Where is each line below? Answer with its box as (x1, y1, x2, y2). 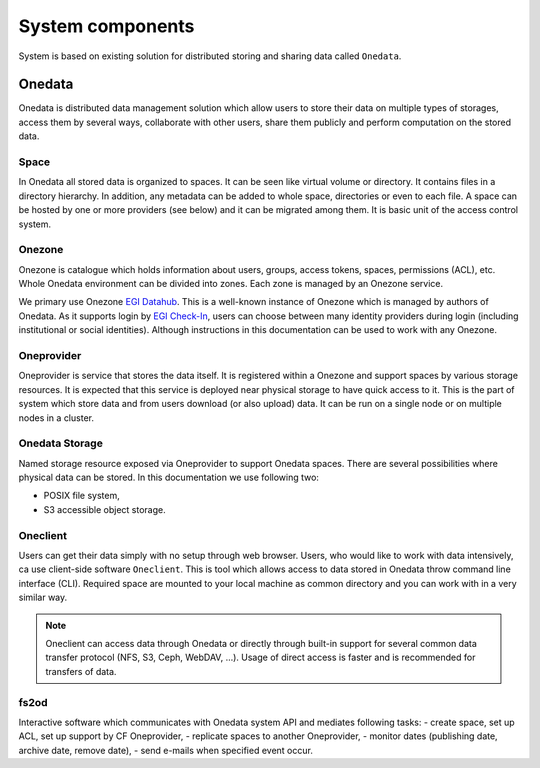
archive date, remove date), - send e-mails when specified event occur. (18, 744, 314, 756)
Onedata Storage (18, 436, 104, 450)
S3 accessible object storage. (43, 503, 166, 515)
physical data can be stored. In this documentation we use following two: (18, 471, 320, 484)
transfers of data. (45, 665, 117, 677)
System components (18, 15, 195, 37)
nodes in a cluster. (18, 411, 95, 424)
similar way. (18, 591, 68, 604)
